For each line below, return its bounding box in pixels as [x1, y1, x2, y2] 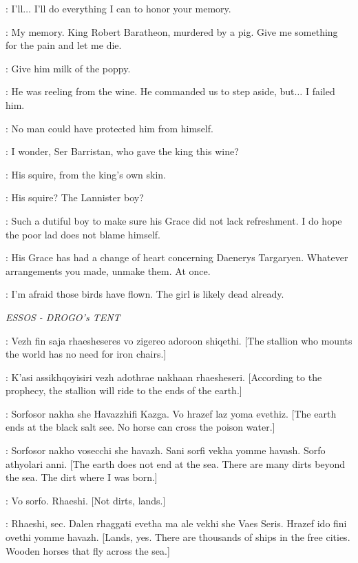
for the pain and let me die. [6, 38, 122, 52]
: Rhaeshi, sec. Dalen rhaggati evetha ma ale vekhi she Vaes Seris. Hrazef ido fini [6, 516, 347, 531]
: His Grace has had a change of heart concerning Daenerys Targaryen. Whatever [6, 250, 348, 265]
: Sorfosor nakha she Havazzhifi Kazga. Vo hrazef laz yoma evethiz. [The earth [6, 406, 337, 420]
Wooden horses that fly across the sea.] [6, 543, 170, 557]
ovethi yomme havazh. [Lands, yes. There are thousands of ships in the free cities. [6, 530, 350, 544]
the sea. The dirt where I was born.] [6, 470, 158, 484]
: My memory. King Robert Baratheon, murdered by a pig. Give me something [6, 24, 338, 39]
